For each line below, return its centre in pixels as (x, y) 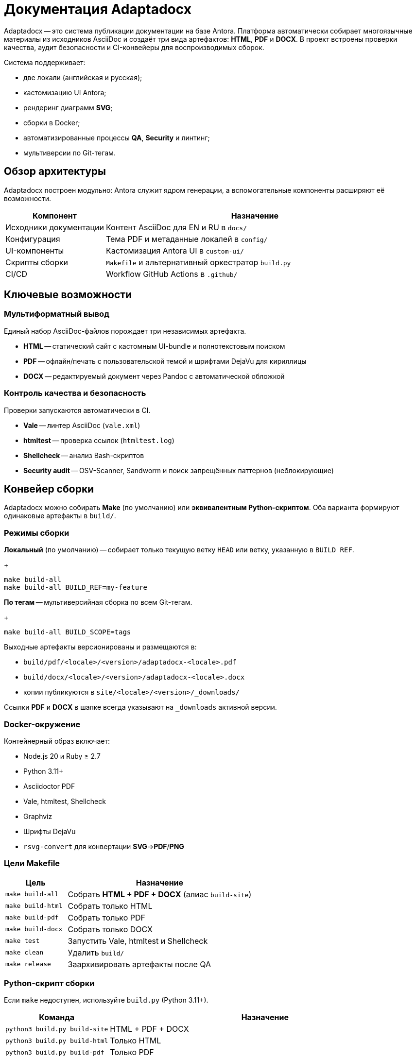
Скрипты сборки (37, 262)
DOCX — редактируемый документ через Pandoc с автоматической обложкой (154, 376)
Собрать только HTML (110, 906)
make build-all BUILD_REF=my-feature (76, 588)
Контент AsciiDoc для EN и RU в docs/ (176, 227)
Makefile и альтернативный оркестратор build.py (198, 262)
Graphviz (38, 816)
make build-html (34, 906)
